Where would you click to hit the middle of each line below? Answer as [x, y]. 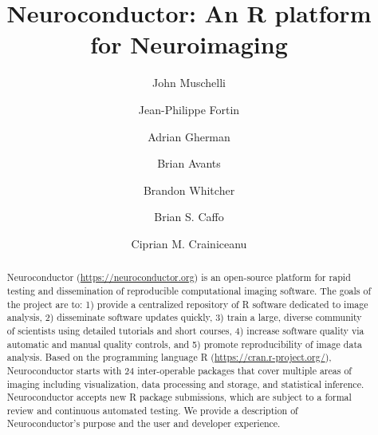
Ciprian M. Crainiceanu [189, 243]
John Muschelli [189, 83]
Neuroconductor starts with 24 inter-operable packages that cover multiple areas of [179, 370]
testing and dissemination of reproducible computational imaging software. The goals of [189, 290]
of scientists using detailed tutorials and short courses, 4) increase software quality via [185, 330]
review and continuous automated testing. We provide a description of [152, 410]
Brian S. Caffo [189, 217]
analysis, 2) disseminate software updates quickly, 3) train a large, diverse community [184, 317]
